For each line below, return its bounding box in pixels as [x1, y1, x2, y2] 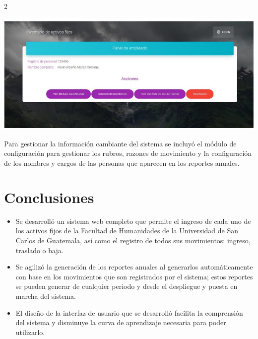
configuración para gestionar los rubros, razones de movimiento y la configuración [4, 148, 252, 158]
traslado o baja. [15, 245, 64, 255]
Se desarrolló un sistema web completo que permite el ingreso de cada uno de [15, 215, 251, 226]
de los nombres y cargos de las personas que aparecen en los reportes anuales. [4, 158, 240, 168]
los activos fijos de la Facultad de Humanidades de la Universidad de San [15, 225, 239, 236]
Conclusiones [4, 187, 94, 207]
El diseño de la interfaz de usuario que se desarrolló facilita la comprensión [15, 307, 243, 318]
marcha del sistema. [15, 290, 76, 301]
